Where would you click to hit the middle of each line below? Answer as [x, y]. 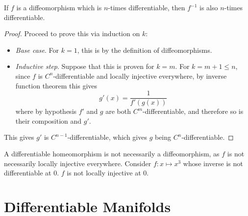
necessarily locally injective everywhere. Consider [78, 163]
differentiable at [28, 173]
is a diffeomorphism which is [59, 7]
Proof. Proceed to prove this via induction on [72, 33]
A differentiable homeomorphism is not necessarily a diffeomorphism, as [112, 153]
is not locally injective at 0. [108, 173]
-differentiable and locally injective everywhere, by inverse [140, 76]
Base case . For [37, 50]
